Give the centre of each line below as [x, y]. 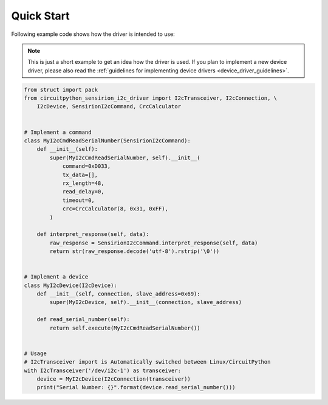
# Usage [35, 353]
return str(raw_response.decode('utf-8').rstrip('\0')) [135, 251]
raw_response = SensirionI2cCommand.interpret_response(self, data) [154, 243]
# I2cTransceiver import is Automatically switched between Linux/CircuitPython [147, 362]
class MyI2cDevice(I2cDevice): [71, 285]
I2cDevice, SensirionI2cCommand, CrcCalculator [109, 107]
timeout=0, [79, 200]
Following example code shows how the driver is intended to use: [93, 34]
